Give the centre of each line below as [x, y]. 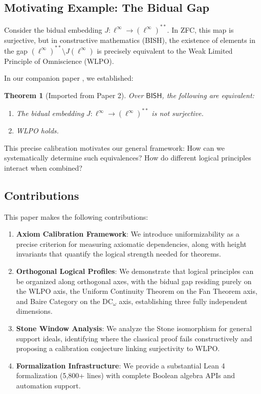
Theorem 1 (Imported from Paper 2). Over [74, 95]
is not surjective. [178, 113]
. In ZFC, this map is [200, 29]
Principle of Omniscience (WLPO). [59, 61]
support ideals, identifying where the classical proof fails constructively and [134, 338]
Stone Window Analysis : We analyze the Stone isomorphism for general [134, 328]
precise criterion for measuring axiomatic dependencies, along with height [131, 244]
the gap [16, 50]
